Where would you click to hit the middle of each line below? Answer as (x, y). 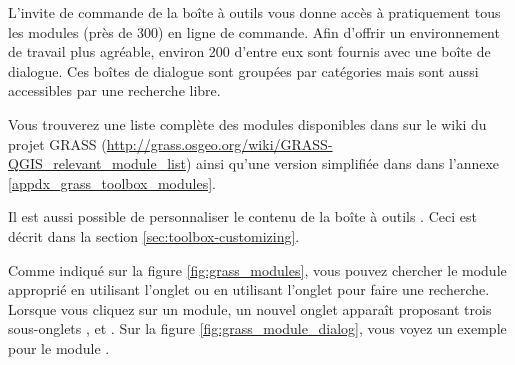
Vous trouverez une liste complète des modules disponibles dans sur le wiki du (247, 123)
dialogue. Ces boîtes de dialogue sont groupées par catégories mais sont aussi (243, 70)
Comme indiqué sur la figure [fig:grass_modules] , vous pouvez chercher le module (257, 269)
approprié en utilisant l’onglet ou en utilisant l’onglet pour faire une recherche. (249, 289)
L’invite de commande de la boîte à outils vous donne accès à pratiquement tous (254, 12)
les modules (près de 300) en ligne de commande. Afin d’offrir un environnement (254, 31)
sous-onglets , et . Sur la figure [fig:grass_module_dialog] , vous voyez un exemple (257, 328)
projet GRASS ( (57, 143)
